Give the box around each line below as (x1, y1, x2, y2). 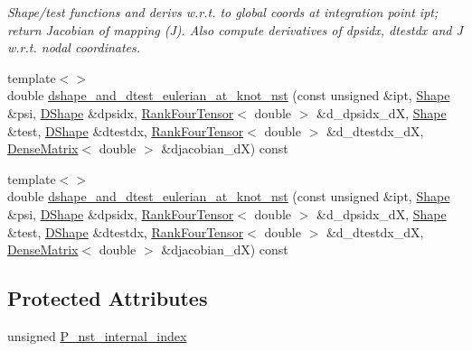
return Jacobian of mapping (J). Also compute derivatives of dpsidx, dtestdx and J (7, 20, 463, 39)
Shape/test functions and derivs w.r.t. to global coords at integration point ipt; (7, 3, 439, 21)
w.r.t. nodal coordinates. (7, 38, 141, 57)
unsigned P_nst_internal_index (7, 326, 187, 345)
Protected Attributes (7, 284, 208, 312)
